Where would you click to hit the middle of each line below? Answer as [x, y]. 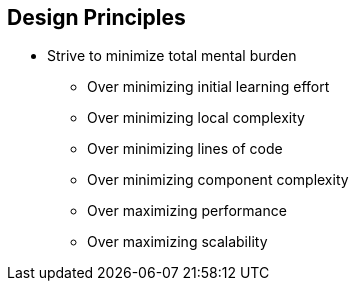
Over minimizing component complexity [218, 180]
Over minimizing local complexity [196, 118]
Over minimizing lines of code [185, 149]
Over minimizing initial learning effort [208, 87]
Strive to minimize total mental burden [172, 56]
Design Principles [96, 17]
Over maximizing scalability [177, 242]
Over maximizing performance [187, 211]
